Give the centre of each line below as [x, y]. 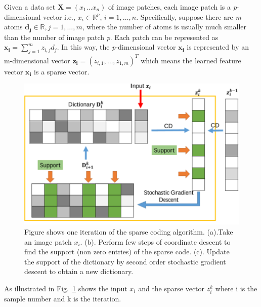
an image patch [48, 241]
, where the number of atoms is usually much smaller [164, 27]
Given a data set [30, 7]
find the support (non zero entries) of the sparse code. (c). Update [127, 252]
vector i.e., [59, 16]
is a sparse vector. [62, 71]
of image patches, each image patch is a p [172, 7]
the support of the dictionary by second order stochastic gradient [125, 261]
